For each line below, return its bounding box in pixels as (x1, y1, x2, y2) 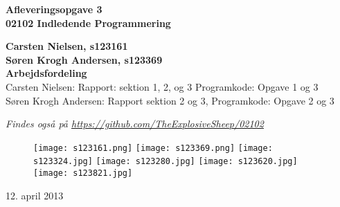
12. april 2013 (6, 188, 64, 202)
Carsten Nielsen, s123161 (6, 39, 128, 53)
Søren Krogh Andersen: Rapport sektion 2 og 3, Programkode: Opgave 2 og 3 (6, 93, 334, 107)
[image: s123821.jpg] (33, 168, 133, 179)
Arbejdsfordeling (6, 66, 87, 80)
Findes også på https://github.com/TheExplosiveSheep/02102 (6, 116, 264, 131)
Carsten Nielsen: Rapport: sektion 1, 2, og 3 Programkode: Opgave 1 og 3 (6, 79, 319, 93)
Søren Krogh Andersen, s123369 (6, 52, 163, 66)
